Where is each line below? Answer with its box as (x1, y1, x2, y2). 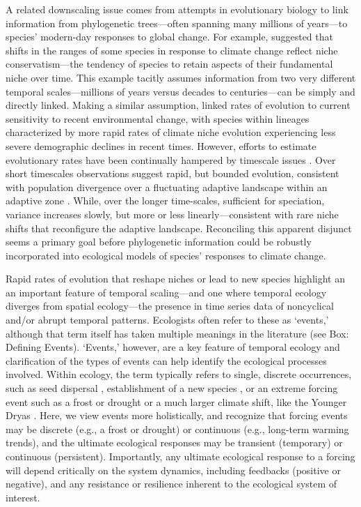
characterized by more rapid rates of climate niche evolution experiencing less (6, 125, 336, 139)
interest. (6, 490, 40, 504)
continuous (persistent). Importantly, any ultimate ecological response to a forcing (6, 449, 355, 463)
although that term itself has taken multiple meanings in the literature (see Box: (6, 326, 349, 340)
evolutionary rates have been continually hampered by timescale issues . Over (6, 152, 336, 167)
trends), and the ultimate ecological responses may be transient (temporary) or (6, 435, 343, 450)
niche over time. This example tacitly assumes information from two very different (6, 70, 356, 84)
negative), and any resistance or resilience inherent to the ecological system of (6, 476, 337, 491)
